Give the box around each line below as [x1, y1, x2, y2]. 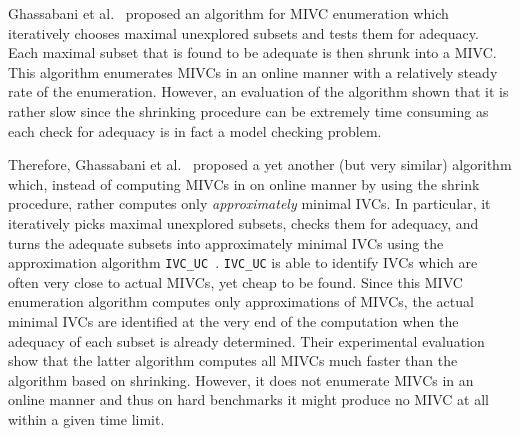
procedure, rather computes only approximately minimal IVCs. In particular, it [8, 193, 491, 214]
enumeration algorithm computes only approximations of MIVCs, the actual [8, 291, 474, 312]
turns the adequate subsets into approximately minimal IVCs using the [8, 232, 444, 253]
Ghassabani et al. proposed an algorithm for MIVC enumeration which [8, 3, 449, 23]
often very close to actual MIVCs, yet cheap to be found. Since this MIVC [8, 271, 463, 292]
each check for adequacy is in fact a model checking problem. [8, 120, 382, 141]
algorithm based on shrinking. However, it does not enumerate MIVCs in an [8, 369, 474, 390]
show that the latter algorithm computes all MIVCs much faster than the [8, 350, 458, 371]
